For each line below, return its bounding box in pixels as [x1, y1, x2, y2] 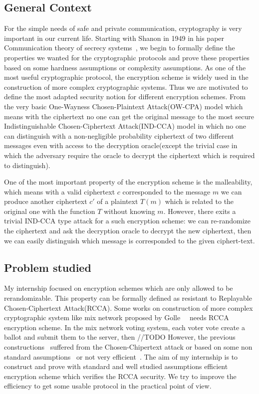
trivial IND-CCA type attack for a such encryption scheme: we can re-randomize [4, 215, 251, 226]
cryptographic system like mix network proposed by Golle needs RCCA [4, 312, 229, 323]
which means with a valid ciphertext [4, 186, 115, 197]
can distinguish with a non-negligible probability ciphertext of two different [4, 130, 234, 141]
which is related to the [165, 196, 234, 206]
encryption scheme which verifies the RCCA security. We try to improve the [4, 371, 237, 381]
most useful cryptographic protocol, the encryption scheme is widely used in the [4, 72, 249, 82]
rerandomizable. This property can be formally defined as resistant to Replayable [4, 293, 252, 303]
